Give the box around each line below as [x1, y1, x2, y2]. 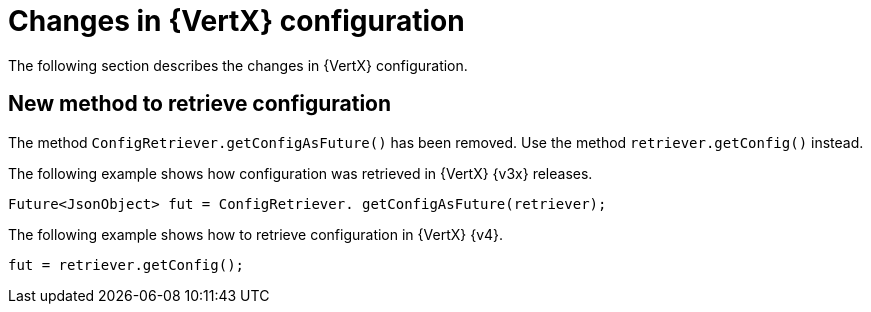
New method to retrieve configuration [8, 91, 392, 117]
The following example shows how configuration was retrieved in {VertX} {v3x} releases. [8, 164, 593, 182]
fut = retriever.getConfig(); [8, 256, 245, 273]
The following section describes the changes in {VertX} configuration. [8, 56, 468, 74]
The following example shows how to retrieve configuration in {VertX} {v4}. [8, 225, 504, 243]
